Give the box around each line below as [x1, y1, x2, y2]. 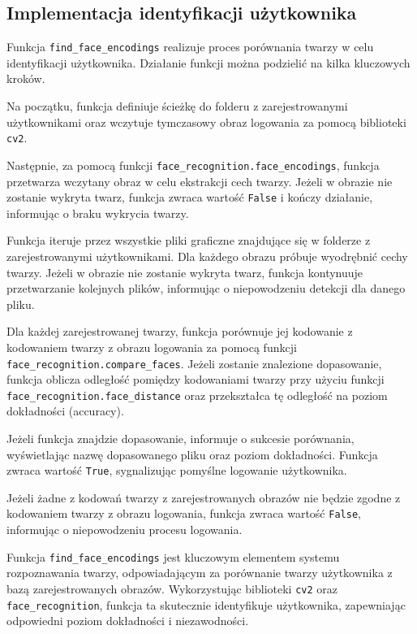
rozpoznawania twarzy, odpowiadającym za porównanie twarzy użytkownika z [6, 564, 393, 581]
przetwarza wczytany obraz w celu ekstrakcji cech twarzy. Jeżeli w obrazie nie [6, 172, 393, 189]
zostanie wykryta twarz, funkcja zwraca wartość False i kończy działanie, [6, 189, 373, 206]
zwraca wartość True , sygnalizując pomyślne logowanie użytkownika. [6, 462, 347, 479]
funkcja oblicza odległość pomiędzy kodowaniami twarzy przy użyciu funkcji [6, 371, 385, 388]
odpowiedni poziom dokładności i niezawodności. [6, 612, 249, 629]
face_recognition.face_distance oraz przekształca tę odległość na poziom [6, 386, 388, 403]
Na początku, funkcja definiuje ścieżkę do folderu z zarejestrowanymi [6, 98, 348, 115]
